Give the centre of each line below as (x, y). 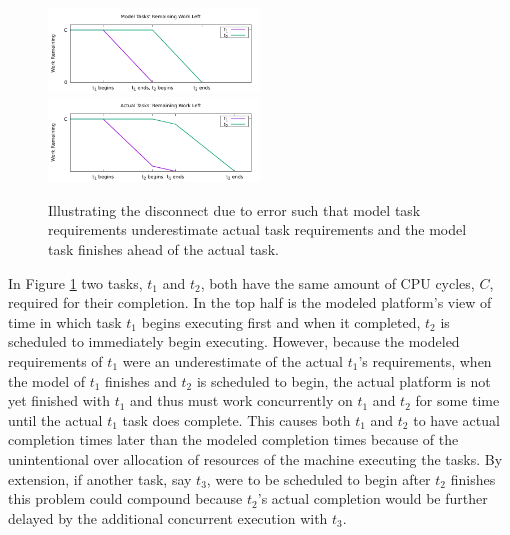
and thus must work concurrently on (241, 400)
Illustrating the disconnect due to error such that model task (234, 209)
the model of (46, 380)
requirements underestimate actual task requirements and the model (257, 229)
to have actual (456, 419)
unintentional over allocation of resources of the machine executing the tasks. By (255, 458)
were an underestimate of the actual (232, 360)
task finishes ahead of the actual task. (163, 248)
